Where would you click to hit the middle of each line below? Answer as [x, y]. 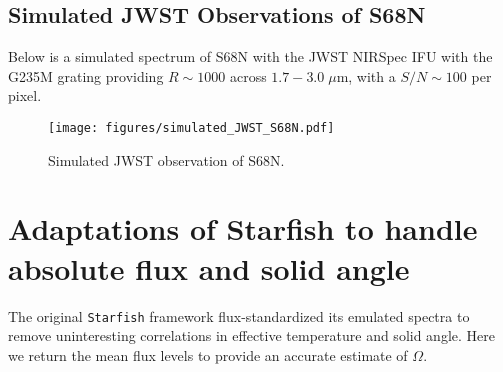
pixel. [25, 95]
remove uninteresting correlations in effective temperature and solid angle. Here [251, 335]
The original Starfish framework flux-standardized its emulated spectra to [239, 315]
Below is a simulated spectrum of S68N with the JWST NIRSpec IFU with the [250, 56]
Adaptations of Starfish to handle [243, 228]
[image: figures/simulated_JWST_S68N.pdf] [191, 127]
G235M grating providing [86, 75]
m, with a [366, 75]
